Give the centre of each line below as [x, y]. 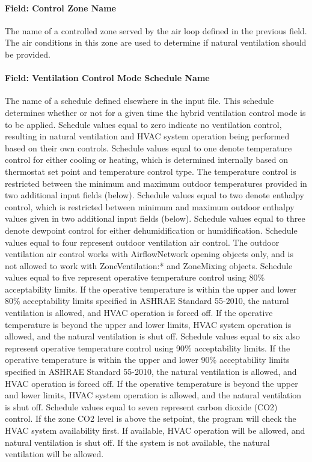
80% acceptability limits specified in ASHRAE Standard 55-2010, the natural [147, 301]
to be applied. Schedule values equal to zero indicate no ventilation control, [143, 124]
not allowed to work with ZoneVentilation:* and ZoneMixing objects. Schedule [149, 265]
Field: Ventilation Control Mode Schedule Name [107, 78]
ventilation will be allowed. [54, 454]
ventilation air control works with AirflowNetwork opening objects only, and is [149, 254]
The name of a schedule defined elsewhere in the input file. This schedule [139, 101]
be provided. [28, 54]
